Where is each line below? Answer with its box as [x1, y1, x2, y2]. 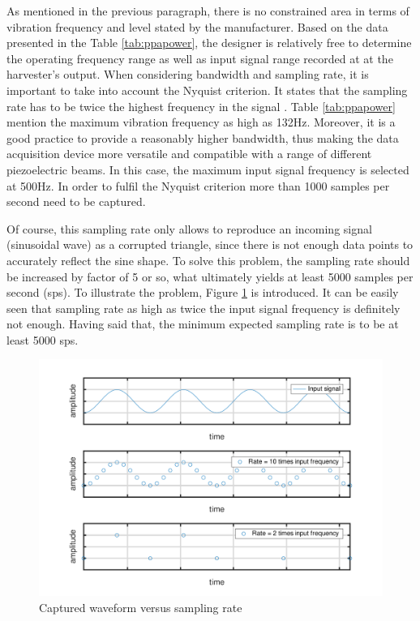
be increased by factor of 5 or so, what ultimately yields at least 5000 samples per [6, 268, 414, 285]
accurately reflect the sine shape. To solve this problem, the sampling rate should [6, 251, 410, 268]
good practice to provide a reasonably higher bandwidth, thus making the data [6, 129, 399, 146]
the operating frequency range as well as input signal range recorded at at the [6, 49, 393, 66]
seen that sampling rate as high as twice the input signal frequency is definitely [6, 299, 401, 316]
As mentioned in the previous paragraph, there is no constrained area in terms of [6, 2, 409, 19]
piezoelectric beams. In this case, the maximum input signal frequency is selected [6, 161, 409, 178]
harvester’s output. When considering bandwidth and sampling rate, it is [6, 66, 369, 83]
